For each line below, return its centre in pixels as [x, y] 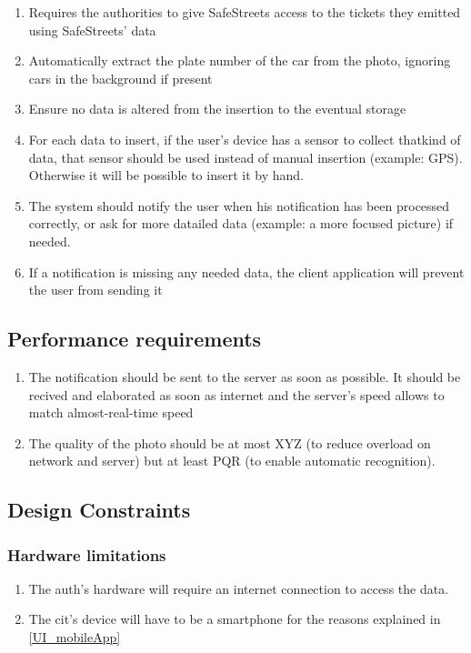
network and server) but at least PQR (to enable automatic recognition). [232, 461]
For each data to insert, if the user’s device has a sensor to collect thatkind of [245, 139]
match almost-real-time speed [111, 412]
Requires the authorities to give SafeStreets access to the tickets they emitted [245, 12]
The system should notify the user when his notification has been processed [239, 205]
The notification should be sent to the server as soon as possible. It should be [245, 376]
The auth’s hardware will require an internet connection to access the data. [239, 588]
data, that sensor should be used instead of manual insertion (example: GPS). [246, 157]
